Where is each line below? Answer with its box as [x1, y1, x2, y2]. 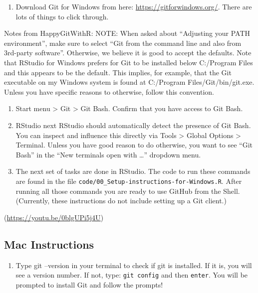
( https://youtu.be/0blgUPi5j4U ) [4, 212, 104, 222]
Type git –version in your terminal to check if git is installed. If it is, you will [15, 260, 252, 270]
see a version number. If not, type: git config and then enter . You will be [15, 270, 248, 280]
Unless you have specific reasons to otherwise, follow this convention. [4, 86, 214, 97]
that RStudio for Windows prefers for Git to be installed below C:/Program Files [4, 57, 253, 67]
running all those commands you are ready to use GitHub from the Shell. [15, 185, 240, 196]
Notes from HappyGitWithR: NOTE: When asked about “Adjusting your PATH [4, 28, 250, 38]
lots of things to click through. [15, 11, 109, 21]
